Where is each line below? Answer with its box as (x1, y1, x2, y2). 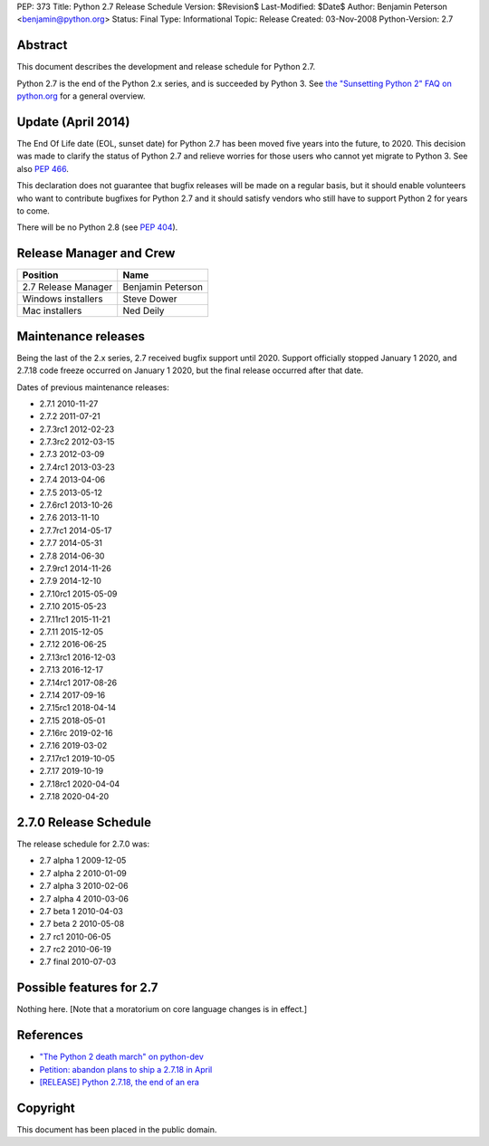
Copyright (16, 1100, 76, 1115)
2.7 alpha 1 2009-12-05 (39, 855, 127, 866)
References (16, 1027, 83, 1043)
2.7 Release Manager (22, 281, 113, 293)
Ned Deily (122, 304, 165, 317)
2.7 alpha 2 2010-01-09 (39, 867, 127, 878)
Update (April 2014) (16, 114, 130, 129)
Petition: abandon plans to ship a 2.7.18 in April (39, 1064, 213, 1074)
